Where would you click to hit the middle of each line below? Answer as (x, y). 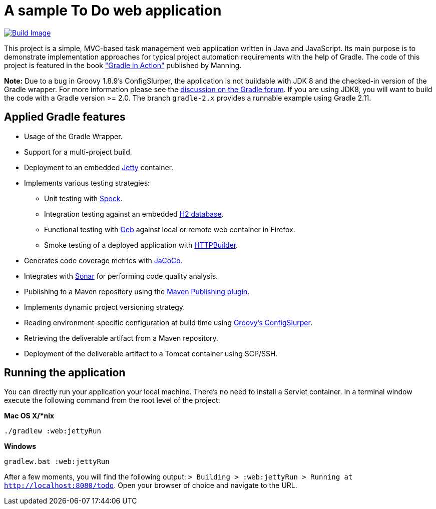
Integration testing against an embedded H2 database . (134, 214)
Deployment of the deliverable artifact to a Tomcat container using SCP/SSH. (151, 353)
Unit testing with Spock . (83, 198)
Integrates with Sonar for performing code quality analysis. (121, 276)
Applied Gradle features (65, 117)
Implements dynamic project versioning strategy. (105, 307)
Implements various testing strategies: (87, 183)
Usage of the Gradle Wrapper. (73, 136)
